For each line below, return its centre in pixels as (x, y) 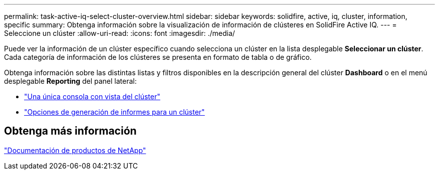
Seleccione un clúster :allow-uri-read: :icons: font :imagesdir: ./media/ (120, 33)
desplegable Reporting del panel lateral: (70, 81)
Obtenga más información (70, 131)
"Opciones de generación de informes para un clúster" (115, 112)
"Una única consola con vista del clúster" (92, 96)
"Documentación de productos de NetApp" (75, 150)
